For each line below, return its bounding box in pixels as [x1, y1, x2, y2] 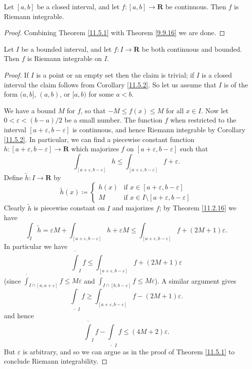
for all [166, 105, 184, 115]
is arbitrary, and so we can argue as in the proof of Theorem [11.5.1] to [23, 346, 235, 356]
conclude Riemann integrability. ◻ [4, 356, 108, 366]
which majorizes [71, 143, 119, 154]
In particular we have [4, 241, 68, 251]
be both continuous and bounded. [142, 43, 242, 54]
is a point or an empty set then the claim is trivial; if [36, 69, 195, 80]
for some [89, 89, 114, 99]
